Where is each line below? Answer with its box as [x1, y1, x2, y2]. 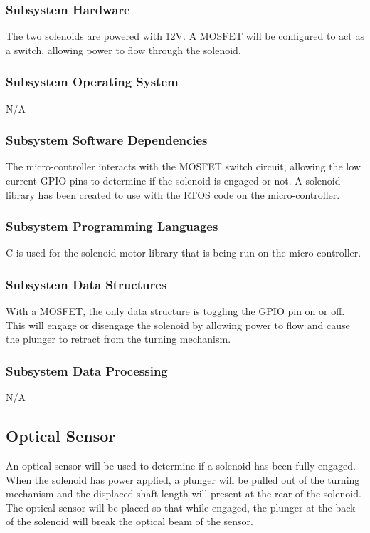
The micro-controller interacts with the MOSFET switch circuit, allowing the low [6, 159, 361, 174]
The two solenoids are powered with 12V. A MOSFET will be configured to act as [6, 29, 364, 43]
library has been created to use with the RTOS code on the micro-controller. [6, 187, 340, 202]
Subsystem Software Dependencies [6, 131, 208, 149]
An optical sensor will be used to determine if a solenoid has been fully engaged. [6, 458, 356, 473]
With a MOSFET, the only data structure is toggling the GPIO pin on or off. [6, 304, 345, 319]
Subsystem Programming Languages [6, 217, 218, 235]
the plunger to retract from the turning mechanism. [6, 331, 231, 346]
